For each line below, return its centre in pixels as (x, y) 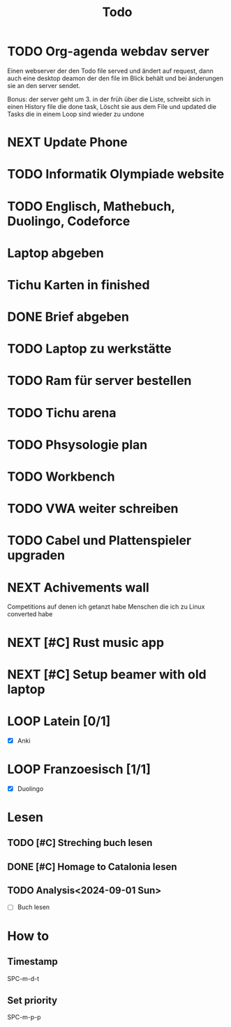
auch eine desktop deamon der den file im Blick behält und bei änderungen (115, 78)
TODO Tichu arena (62, 413)
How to (28, 936)
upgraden (36, 555)
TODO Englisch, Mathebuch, (91, 206)
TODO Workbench (61, 476)
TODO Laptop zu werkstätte (90, 349)
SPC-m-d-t (23, 978)
